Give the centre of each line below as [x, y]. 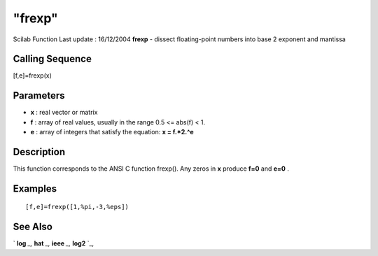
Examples [35, 189]
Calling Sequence [52, 59]
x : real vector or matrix [64, 113]
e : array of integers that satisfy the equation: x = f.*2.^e [112, 132]
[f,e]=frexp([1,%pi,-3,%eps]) [77, 207]
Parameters [39, 95]
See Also [33, 227]
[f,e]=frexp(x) [33, 76]
